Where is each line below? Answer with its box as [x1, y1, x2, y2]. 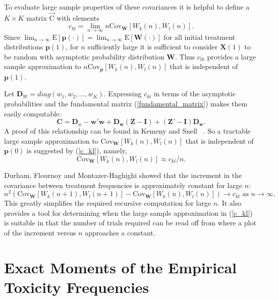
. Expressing [103, 88, 142, 99]
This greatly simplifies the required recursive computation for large [4, 198, 211, 208]
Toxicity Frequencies [4, 277, 149, 297]
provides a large [207, 51, 256, 62]
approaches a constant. [85, 227, 155, 238]
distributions [4, 41, 43, 52]
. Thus [175, 51, 195, 62]
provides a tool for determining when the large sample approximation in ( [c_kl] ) [4, 207, 253, 218]
